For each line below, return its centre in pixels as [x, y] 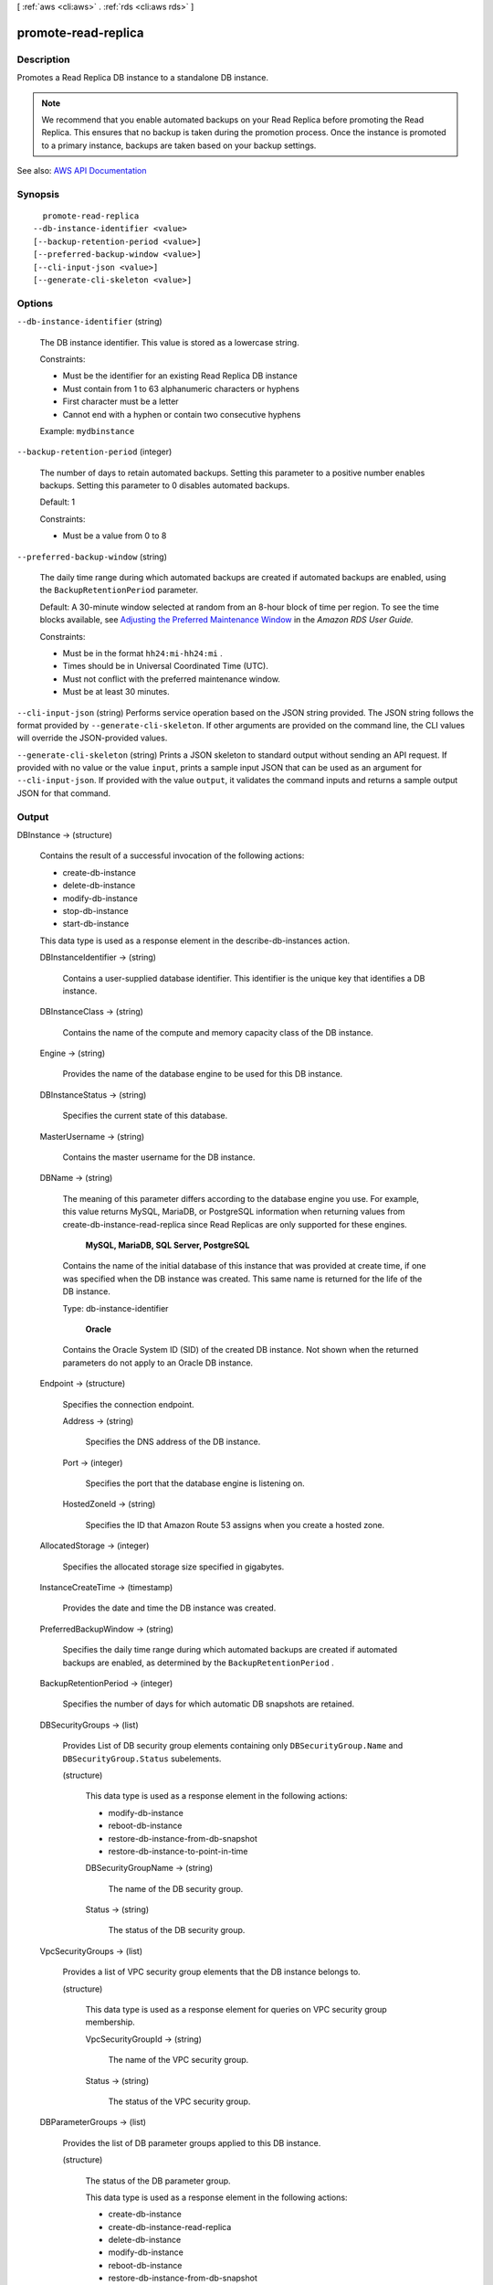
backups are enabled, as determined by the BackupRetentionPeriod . [199, 1663]
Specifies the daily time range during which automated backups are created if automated [230, 1650]
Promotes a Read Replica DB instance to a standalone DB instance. [143, 78]
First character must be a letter [121, 401]
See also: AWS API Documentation [82, 171]
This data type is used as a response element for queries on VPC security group [236, 2010]
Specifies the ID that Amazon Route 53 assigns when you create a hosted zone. [235, 1525]
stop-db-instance [95, 910]
